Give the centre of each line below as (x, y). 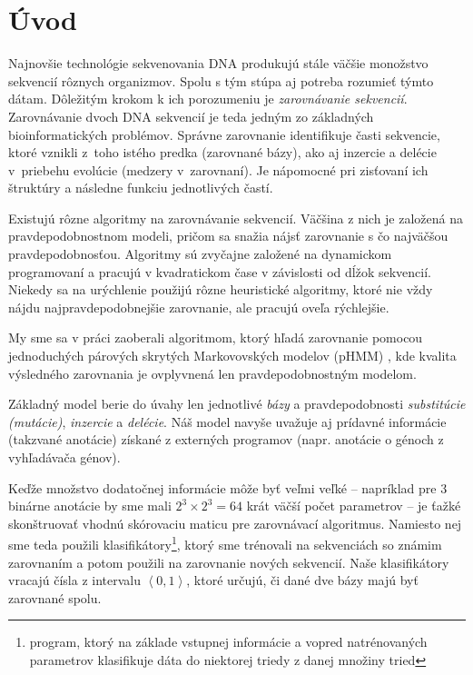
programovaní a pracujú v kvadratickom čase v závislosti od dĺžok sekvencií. (220, 271)
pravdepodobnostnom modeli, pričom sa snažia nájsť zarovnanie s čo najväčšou (228, 236)
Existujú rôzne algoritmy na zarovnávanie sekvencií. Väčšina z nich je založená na (236, 218)
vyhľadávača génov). (64, 457)
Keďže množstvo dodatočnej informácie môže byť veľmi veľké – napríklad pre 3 (228, 487)
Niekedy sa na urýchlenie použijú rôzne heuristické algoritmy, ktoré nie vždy (221, 289)
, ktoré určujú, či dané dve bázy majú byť (302, 580)
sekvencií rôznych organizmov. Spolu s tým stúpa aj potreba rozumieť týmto (221, 80)
